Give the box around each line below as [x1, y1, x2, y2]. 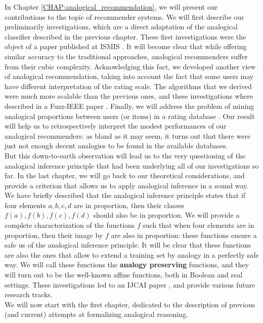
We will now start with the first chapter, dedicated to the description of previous [5, 299, 255, 309]
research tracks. [5, 289, 53, 300]
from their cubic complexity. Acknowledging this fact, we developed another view [5, 61, 256, 71]
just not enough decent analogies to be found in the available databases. [5, 140, 228, 151]
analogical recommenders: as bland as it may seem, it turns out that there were [5, 130, 251, 141]
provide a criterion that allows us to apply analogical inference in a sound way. [5, 180, 249, 190]
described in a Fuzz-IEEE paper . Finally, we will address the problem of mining [5, 100, 254, 111]
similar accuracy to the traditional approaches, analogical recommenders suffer [5, 51, 248, 61]
